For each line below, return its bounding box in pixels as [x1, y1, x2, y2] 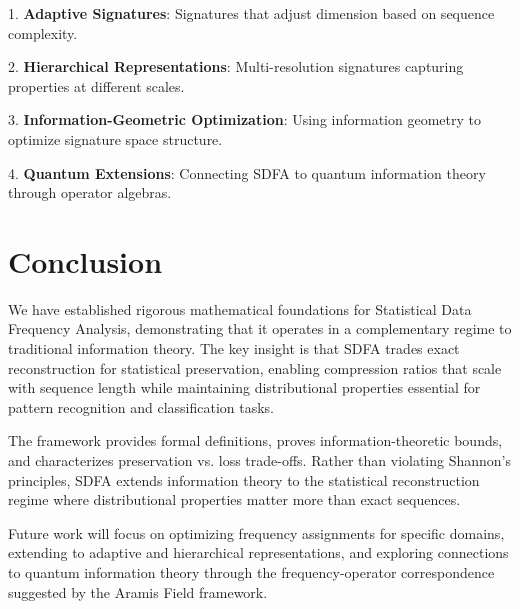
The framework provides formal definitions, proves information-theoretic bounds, [8, 430, 503, 451]
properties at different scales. [8, 75, 185, 96]
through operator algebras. [8, 182, 172, 203]
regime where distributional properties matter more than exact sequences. [8, 489, 461, 510]
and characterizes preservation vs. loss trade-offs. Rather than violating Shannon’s [8, 450, 512, 471]
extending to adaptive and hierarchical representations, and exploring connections [8, 542, 509, 563]
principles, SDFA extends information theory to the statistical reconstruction [8, 469, 480, 490]
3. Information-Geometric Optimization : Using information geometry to [8, 109, 481, 130]
